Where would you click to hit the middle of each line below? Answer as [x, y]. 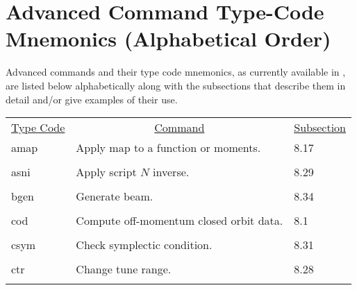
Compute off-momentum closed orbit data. [180, 221]
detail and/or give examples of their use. [92, 99]
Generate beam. [115, 196]
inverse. [171, 172]
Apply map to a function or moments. [168, 148]
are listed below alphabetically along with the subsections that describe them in [176, 85]
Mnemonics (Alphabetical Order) [168, 39]
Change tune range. [124, 269]
